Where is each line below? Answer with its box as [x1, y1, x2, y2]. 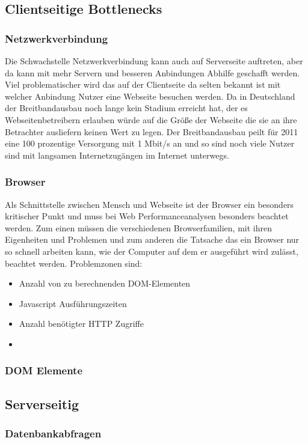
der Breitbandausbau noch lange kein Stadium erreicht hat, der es [5, 102, 248, 114]
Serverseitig [5, 394, 79, 413]
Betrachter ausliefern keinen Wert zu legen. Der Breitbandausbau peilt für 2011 [5, 125, 298, 138]
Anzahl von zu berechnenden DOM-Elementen [19, 277, 191, 290]
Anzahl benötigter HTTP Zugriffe [19, 317, 144, 330]
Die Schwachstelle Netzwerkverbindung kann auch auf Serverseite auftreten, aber [5, 55, 303, 67]
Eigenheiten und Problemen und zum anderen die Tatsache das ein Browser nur [5, 233, 300, 246]
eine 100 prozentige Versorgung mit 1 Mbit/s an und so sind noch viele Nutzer [5, 137, 295, 150]
